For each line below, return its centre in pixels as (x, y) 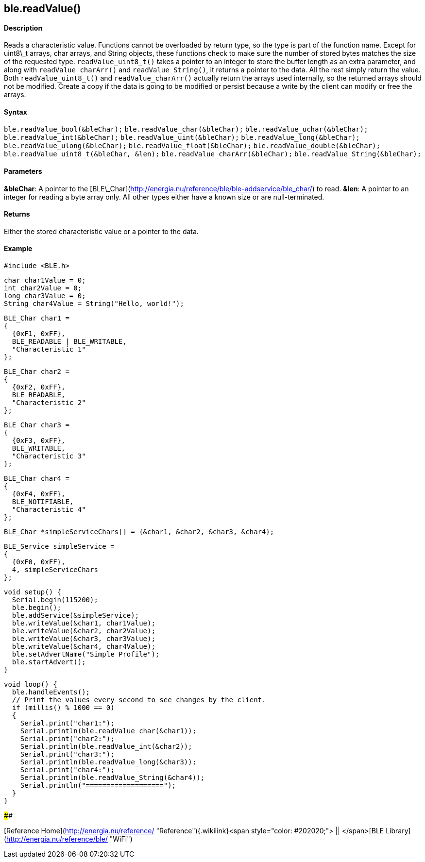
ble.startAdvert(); (49, 662)
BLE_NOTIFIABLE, (43, 502)
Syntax (16, 112)
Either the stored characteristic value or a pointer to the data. (101, 231)
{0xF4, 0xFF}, (39, 494)
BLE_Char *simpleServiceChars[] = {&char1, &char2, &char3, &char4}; (139, 532)
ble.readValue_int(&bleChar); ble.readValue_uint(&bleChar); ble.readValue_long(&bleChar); (182, 138)
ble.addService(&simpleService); (76, 616)
